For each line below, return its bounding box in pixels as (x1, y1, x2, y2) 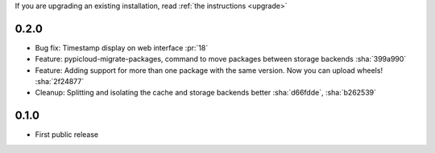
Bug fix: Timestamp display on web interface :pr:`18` (35, 42, 209, 52)
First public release (35, 130, 99, 139)
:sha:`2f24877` (35, 77, 85, 87)
